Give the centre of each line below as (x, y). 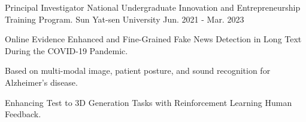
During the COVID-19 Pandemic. (66, 50)
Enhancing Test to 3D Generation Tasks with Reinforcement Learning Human (149, 102)
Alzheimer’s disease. (41, 82)
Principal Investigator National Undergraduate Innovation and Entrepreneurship (153, 7)
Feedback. (23, 114)
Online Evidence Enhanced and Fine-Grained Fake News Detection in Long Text (153, 39)
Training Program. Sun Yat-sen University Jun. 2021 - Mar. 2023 (125, 19)
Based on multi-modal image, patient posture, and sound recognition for (138, 71)
